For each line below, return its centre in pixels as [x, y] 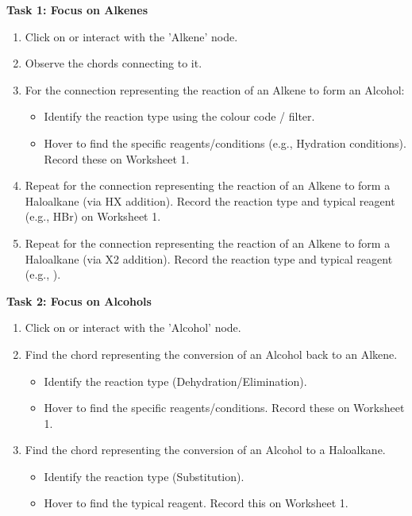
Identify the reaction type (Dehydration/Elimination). [175, 381]
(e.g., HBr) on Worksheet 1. [93, 216]
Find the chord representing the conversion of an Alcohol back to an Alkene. [211, 354]
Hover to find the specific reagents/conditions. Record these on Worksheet [224, 408]
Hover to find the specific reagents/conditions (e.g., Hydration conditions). [225, 142]
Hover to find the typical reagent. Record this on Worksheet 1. [196, 503]
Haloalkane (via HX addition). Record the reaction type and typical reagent [210, 200]
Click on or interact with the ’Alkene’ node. [131, 36]
